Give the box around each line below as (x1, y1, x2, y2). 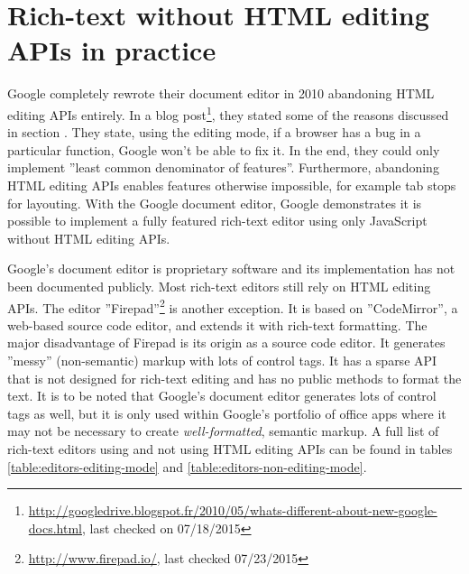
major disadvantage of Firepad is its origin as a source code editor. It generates (7, 333, 446, 352)
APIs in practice (7, 32, 216, 69)
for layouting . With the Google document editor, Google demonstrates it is (7, 193, 422, 212)
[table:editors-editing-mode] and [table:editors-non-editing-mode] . (7, 457, 367, 476)
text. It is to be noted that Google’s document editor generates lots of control (7, 386, 437, 405)
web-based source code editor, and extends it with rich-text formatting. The (7, 315, 428, 334)
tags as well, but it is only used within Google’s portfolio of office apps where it (7, 403, 446, 422)
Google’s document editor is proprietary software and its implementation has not (7, 259, 455, 278)
